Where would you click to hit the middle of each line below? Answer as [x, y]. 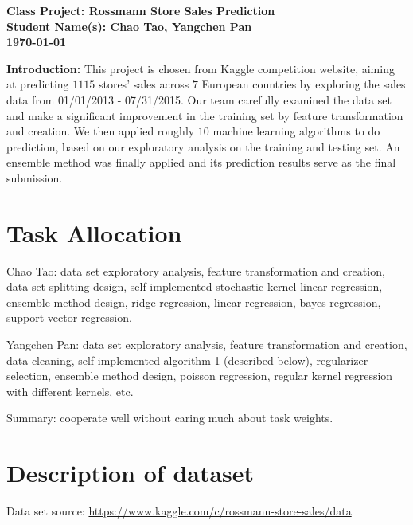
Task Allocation [94, 232]
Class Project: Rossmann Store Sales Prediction [141, 10]
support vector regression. [69, 317]
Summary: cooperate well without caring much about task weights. [170, 418]
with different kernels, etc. [70, 391]
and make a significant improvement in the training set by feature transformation [205, 115]
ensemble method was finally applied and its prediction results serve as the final [201, 162]
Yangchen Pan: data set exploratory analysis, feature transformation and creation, [207, 345]
